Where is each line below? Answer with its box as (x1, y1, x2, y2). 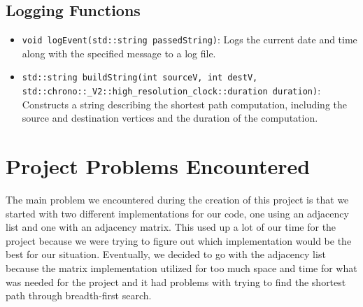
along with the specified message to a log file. (22, 45, 216, 60)
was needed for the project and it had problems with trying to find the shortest (6, 274, 346, 289)
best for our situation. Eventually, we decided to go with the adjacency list (6, 247, 326, 262)
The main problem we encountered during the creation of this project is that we (6, 192, 349, 207)
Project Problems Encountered (6, 152, 311, 180)
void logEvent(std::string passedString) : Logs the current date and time (22, 32, 357, 47)
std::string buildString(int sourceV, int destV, (22, 73, 258, 83)
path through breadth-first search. (6, 288, 152, 303)
